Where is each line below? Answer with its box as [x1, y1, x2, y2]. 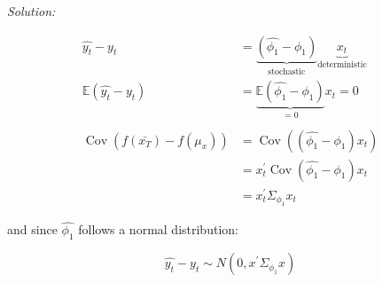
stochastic [268, 67, 306, 76]
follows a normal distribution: [78, 220, 238, 239]
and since [7, 220, 58, 239]
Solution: [7, 2, 56, 20]
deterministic [317, 59, 367, 69]
